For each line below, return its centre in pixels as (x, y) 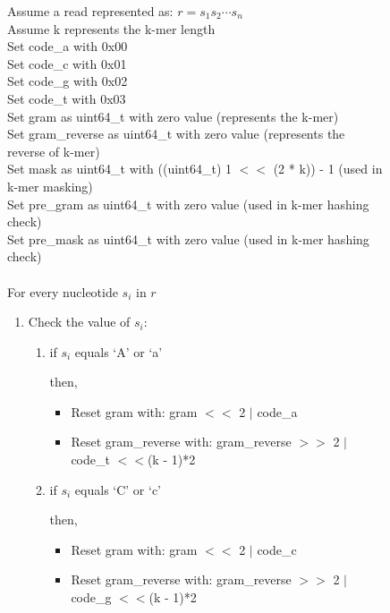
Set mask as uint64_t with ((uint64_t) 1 (119, 169)
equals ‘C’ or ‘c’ (118, 489)
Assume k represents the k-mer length (111, 28)
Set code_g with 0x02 (68, 81)
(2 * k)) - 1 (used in (328, 169)
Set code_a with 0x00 (68, 46)
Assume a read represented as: (90, 11)
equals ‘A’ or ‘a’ (119, 351)
